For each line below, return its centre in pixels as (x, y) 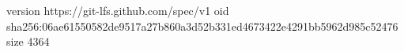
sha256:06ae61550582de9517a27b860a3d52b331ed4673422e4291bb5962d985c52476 (202, 26)
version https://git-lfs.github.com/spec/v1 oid (118, 10)
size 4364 (28, 41)
